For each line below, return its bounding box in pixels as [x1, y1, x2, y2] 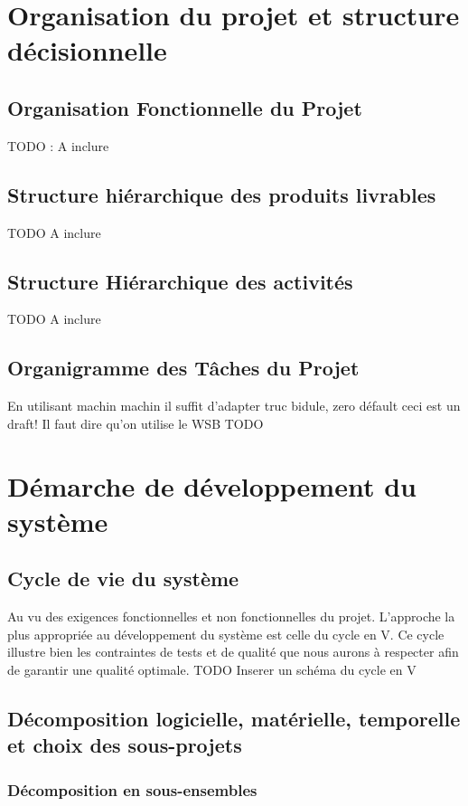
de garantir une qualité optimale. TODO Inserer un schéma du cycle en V [7, 659, 417, 678]
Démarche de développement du [7, 467, 417, 504]
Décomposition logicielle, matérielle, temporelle [7, 704, 461, 732]
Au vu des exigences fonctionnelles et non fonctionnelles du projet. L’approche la [7, 607, 455, 626]
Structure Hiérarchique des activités [7, 267, 353, 295]
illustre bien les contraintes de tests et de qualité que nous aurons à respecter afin [7, 642, 459, 661]
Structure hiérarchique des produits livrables [7, 180, 436, 208]
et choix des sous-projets [7, 731, 242, 759]
